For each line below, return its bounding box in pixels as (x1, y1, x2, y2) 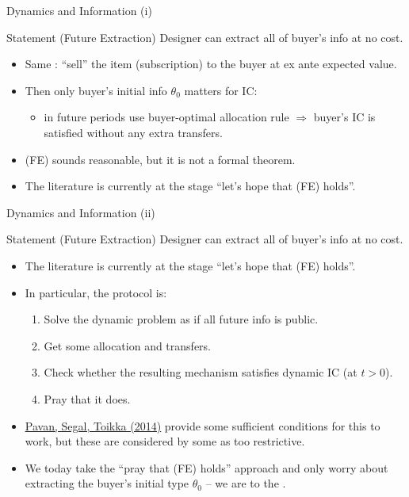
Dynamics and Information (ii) (6, 204, 155, 220)
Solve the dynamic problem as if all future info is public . (44, 311, 319, 327)
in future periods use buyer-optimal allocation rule (44, 109, 289, 125)
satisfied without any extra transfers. (44, 124, 223, 140)
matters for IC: (184, 82, 258, 98)
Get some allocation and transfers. (44, 337, 211, 354)
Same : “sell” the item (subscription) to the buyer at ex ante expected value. (25, 55, 397, 72)
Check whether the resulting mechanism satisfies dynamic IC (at (44, 364, 357, 380)
